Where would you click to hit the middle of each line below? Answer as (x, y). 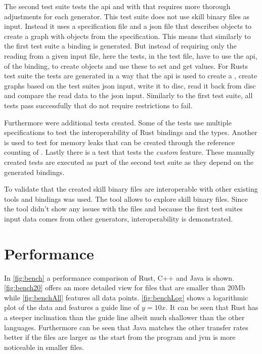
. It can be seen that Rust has (212, 307)
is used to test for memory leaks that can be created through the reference (119, 142)
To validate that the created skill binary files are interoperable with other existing (131, 189)
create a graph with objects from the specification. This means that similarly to (127, 36)
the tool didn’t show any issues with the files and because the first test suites (123, 209)
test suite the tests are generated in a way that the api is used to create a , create (131, 76)
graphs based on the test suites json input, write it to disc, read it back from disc (130, 85)
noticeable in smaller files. (44, 347)
